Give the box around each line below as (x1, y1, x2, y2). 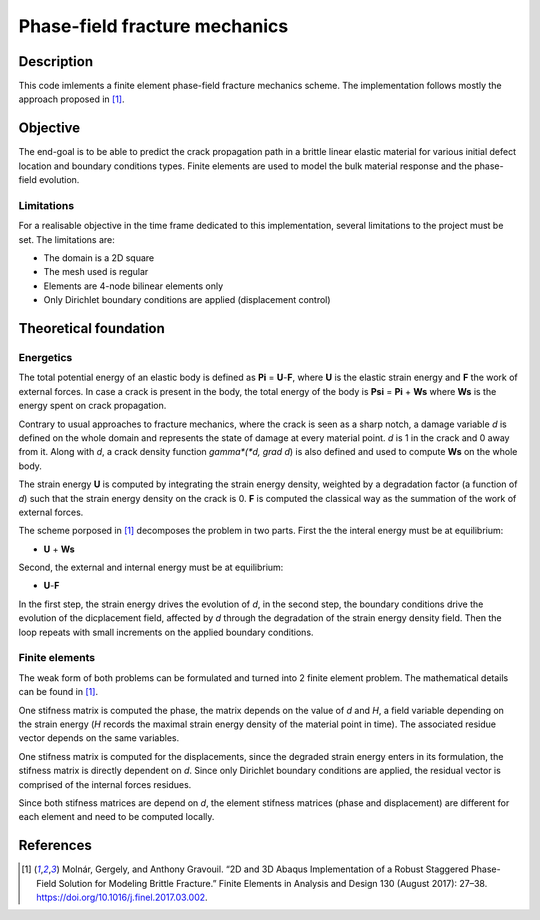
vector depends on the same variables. (18, 732, 180, 744)
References (18, 837, 92, 854)
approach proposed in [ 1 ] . (18, 93, 125, 105)
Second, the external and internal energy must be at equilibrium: (18, 561, 284, 574)
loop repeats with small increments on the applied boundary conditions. (18, 626, 314, 638)
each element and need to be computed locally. (18, 811, 215, 823)
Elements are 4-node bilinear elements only (43, 280, 224, 292)
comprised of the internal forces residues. (18, 778, 192, 790)
